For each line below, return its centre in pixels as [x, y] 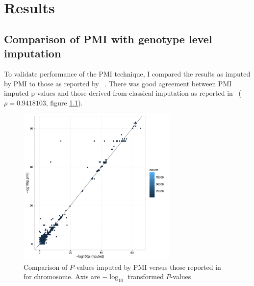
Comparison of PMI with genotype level [108, 39]
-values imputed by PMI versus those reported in [147, 267]
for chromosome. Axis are [62, 276]
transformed [146, 276]
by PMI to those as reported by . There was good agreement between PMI [118, 83]
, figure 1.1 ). [64, 102]
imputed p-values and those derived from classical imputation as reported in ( [123, 93]
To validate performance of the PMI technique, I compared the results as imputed [127, 73]
